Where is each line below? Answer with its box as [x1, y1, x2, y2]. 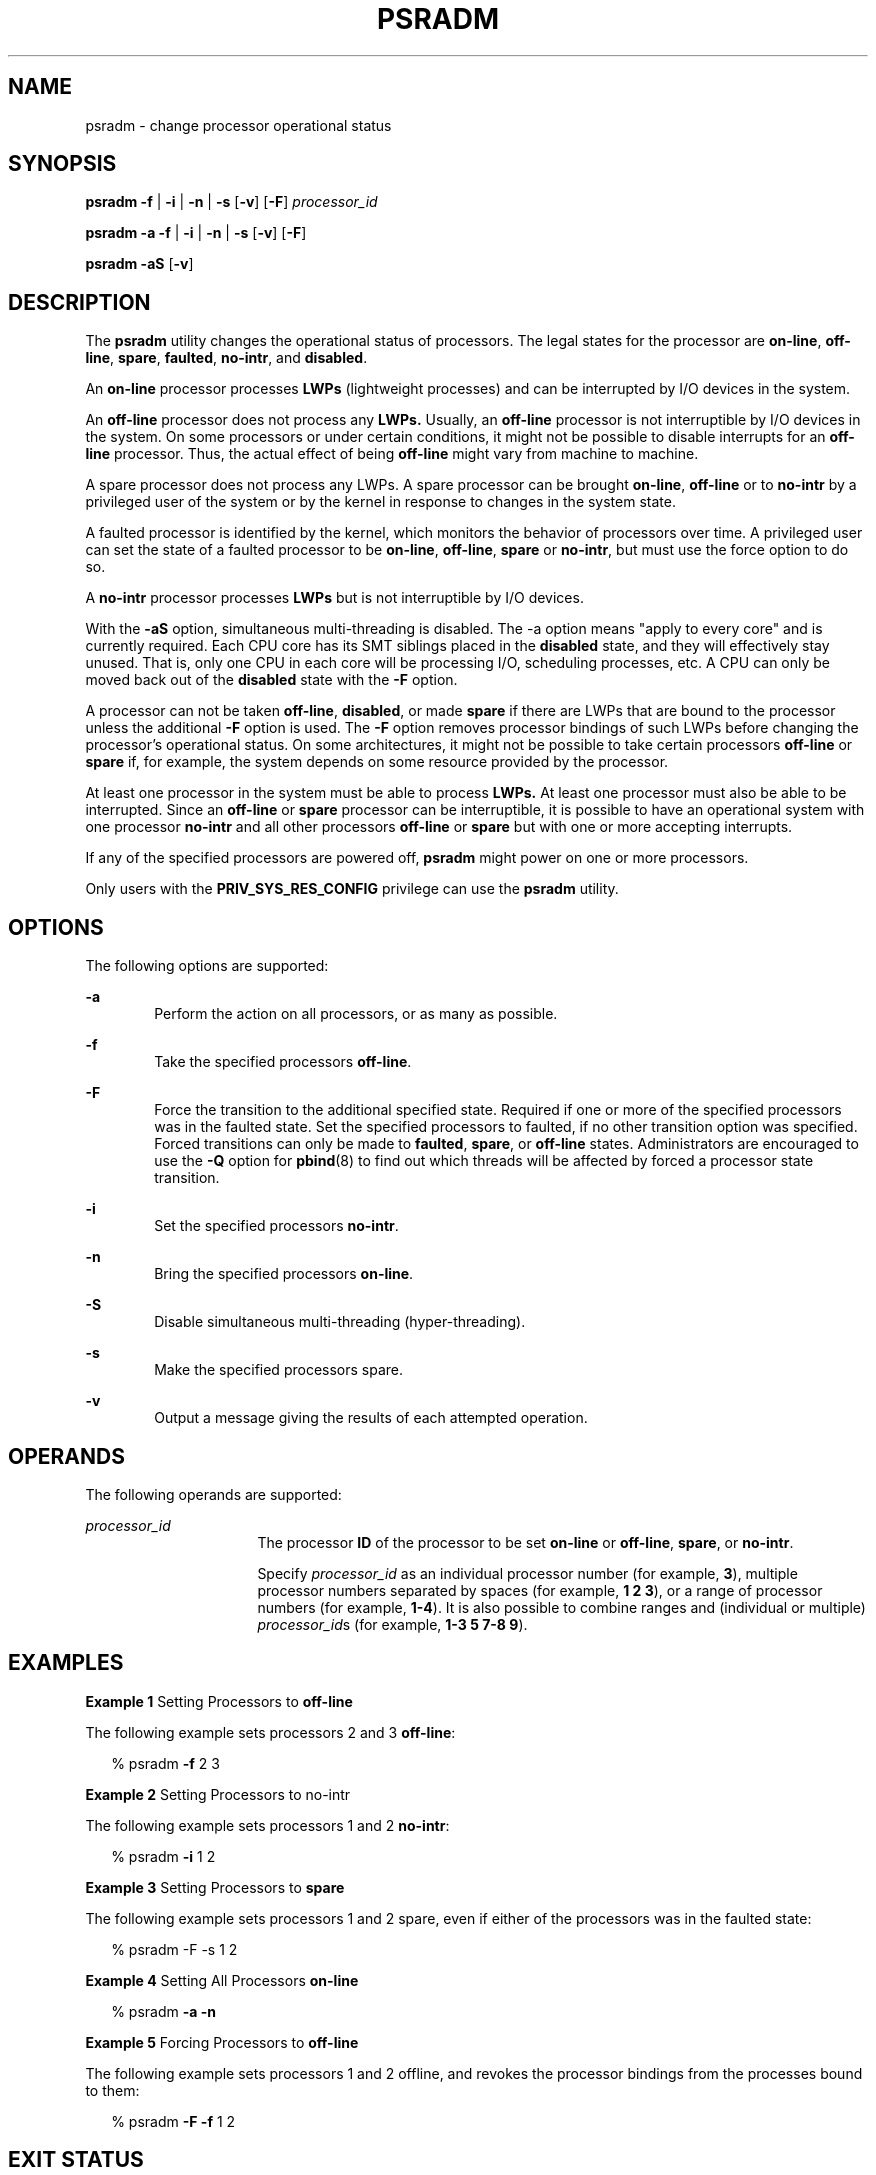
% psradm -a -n [111, 2002, 217, 2020]
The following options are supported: [85, 957, 329, 975]
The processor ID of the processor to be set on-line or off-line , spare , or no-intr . [257, 1533, 794, 1551]
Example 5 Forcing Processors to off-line [85, 2033, 359, 2051]
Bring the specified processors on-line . [154, 1265, 414, 1283]
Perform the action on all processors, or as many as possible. [154, 1005, 558, 1023]
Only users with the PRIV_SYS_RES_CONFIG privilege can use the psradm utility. [85, 880, 619, 898]
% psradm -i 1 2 [111, 1847, 216, 1865]
